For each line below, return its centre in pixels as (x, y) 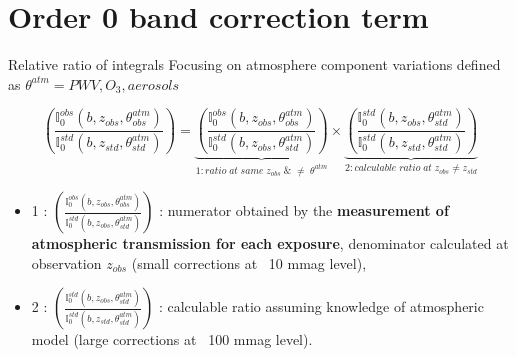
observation (66, 262)
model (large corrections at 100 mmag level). (172, 339)
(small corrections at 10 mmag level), (249, 262)
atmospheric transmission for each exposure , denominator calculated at (270, 243)
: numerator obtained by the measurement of (304, 210)
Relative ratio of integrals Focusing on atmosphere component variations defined (254, 64)
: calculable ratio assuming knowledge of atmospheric (321, 306)
